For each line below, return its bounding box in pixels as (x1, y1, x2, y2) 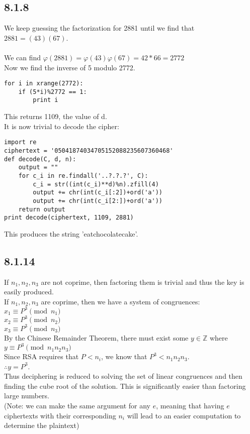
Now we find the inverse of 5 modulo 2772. (4, 62, 135, 72)
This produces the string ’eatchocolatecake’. (4, 228, 138, 239)
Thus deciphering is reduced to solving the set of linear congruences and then (4, 371, 242, 381)
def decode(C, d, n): (4, 155, 76, 163)
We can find (4, 52, 41, 62)
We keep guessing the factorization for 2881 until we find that (4, 23, 195, 33)
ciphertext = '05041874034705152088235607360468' (4, 147, 174, 154)
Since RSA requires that (4, 351, 79, 362)
